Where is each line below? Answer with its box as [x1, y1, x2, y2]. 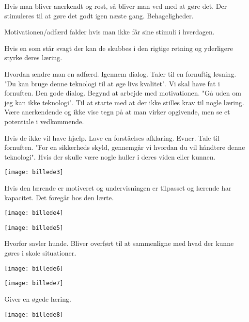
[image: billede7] [4, 280, 63, 287]
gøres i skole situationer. [4, 248, 77, 258]
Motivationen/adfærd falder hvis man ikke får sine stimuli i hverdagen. [4, 27, 215, 37]
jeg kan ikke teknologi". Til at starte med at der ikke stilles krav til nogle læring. [4, 97, 244, 107]
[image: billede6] [4, 265, 63, 272]
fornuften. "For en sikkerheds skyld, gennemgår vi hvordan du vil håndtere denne [4, 142, 245, 152]
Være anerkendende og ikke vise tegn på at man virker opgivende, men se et [4, 107, 230, 117]
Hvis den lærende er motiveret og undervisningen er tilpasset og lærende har [4, 182, 232, 193]
